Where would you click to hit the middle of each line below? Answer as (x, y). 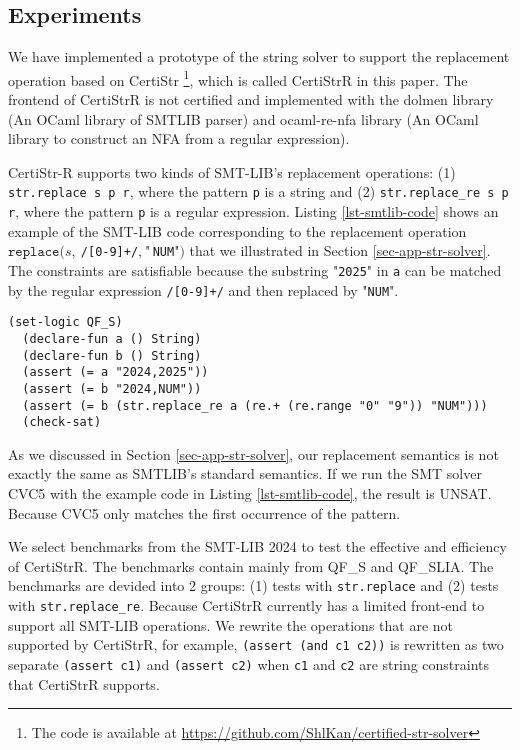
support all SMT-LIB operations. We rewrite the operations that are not (230, 624)
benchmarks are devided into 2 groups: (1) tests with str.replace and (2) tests (253, 585)
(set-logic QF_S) (65, 322)
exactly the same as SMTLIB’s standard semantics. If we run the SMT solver (245, 473)
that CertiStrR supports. (84, 683)
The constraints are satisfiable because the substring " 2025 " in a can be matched (255, 269)
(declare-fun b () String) (112, 355)
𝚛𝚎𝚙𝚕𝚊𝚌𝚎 (34, 252)
